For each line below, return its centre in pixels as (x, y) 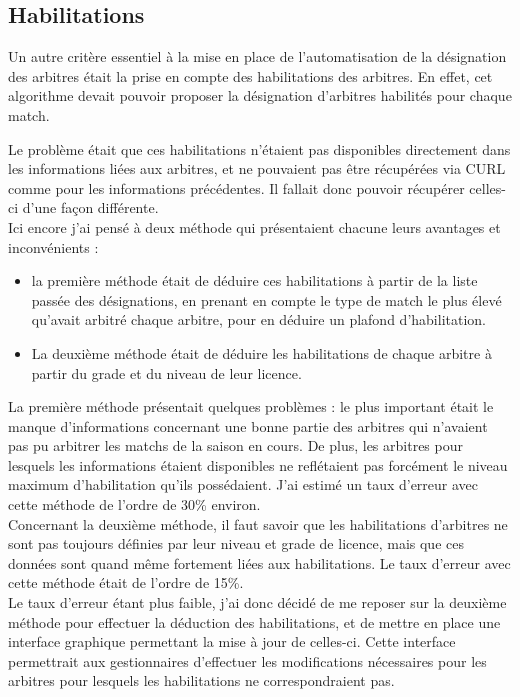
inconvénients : (53, 246)
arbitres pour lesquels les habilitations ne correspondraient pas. (201, 680)
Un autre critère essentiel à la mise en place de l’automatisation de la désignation (257, 56)
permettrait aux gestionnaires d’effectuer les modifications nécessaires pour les (247, 660)
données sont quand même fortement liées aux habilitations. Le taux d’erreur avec (259, 562)
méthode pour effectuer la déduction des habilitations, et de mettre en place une (254, 621)
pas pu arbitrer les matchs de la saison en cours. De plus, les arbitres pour (235, 445)
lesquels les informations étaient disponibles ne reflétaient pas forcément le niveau (258, 464)
